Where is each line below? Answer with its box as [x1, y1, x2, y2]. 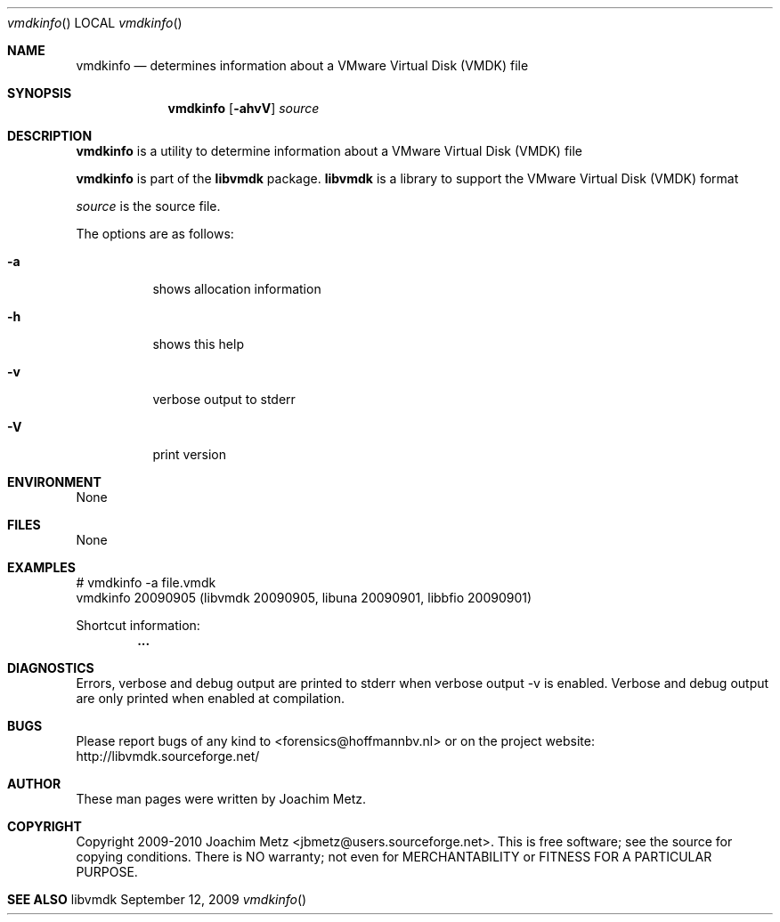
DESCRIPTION [7, 128, 93, 143]
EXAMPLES [7, 560, 76, 575]
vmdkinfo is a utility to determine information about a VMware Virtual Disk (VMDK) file [76, 143, 583, 158]
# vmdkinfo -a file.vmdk [76, 575, 216, 590]
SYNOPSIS [7, 85, 72, 101]
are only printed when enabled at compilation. [76, 691, 345, 706]
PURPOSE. [76, 864, 138, 879]
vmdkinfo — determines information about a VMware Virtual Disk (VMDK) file [76, 58, 529, 73]
